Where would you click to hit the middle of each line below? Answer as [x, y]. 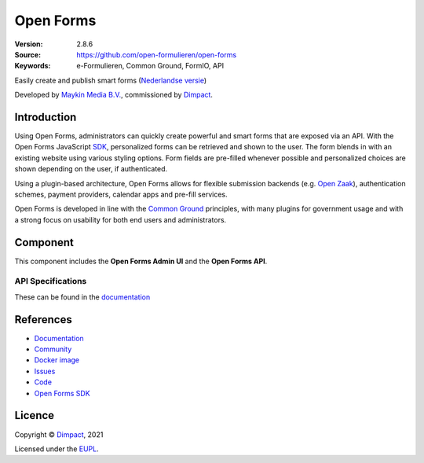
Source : [28, 54]
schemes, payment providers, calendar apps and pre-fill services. [121, 194]
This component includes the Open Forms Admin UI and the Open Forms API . [141, 261]
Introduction [46, 117]
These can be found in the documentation [82, 297]
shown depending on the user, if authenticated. [91, 169]
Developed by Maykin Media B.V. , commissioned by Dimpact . [114, 95]
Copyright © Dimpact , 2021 [59, 434]
